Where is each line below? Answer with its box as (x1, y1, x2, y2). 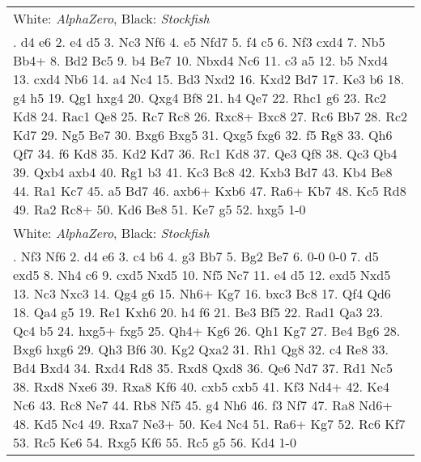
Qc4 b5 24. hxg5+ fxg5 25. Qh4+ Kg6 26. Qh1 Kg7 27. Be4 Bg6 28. (13, 321, 401, 340)
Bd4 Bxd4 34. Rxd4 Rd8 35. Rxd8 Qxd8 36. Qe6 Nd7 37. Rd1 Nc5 (13, 358, 393, 377)
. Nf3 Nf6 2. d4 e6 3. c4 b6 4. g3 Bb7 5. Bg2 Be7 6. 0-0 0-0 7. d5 (13, 247, 379, 265)
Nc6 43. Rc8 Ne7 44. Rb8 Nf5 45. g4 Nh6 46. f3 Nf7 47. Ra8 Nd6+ (13, 396, 393, 414)
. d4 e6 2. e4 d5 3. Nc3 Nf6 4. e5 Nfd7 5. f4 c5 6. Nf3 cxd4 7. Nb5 (13, 32, 385, 51)
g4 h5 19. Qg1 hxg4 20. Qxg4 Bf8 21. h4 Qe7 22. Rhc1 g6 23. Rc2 (13, 88, 387, 107)
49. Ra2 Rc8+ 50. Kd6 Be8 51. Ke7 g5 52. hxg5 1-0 (13, 200, 306, 218)
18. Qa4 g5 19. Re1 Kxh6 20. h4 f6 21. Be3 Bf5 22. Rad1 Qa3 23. (13, 303, 384, 321)
